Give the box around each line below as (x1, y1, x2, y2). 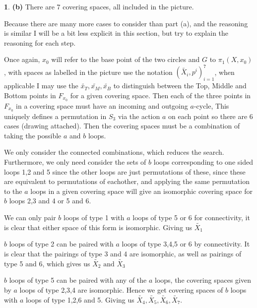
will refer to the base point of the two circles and (51, 54, 200, 64)
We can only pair (4, 212, 56, 222)
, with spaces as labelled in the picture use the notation (4, 66, 173, 77)
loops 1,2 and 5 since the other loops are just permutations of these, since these (4, 166, 246, 177)
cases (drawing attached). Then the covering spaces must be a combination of (4, 121, 240, 131)
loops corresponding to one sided (153, 156, 253, 167)
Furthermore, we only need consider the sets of (4, 156, 146, 167)
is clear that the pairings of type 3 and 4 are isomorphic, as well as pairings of (4, 248, 242, 258)
